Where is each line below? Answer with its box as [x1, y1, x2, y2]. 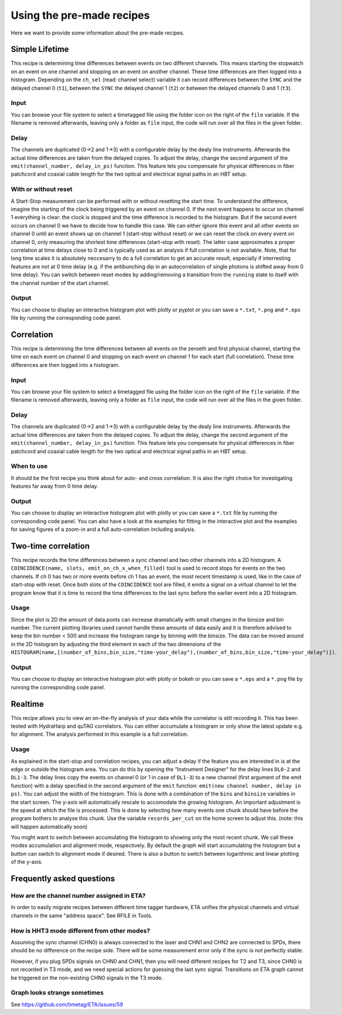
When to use [11, 462, 48, 471]
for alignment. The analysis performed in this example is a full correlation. [11, 731, 189, 738]
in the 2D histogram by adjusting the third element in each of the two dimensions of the [11, 640, 221, 647]
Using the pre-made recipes [11, 9, 150, 22]
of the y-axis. [11, 858, 43, 866]
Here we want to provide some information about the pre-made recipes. [11, 29, 184, 36]
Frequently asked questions [11, 874, 115, 884]
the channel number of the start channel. [11, 279, 110, 286]
